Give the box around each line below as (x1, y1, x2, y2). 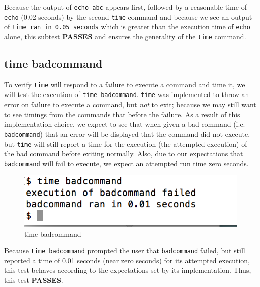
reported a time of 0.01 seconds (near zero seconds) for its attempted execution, (4, 255, 250, 265)
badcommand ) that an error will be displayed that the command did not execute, (4, 128, 250, 139)
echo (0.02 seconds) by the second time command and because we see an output (4, 11, 252, 22)
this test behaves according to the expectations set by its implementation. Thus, (4, 265, 251, 275)
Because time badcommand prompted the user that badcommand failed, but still (4, 245, 245, 256)
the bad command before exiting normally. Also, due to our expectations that (4, 148, 243, 159)
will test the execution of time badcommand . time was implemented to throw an (4, 89, 249, 100)
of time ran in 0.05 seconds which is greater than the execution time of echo (4, 21, 250, 32)
